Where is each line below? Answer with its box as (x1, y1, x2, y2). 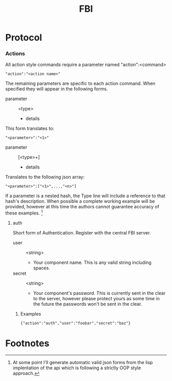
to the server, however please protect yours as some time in (33, 296, 160, 302)
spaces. (33, 265, 50, 271)
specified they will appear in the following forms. (5, 86, 108, 92)
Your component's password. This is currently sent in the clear (33, 290, 166, 296)
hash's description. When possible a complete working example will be (5, 198, 155, 204)
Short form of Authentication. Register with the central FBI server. (12, 230, 151, 236)
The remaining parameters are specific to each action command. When (5, 80, 156, 87)
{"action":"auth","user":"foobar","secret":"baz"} (20, 321, 131, 326)
